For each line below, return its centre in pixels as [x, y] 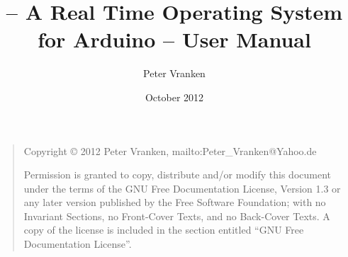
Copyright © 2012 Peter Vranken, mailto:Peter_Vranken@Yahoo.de [170, 150]
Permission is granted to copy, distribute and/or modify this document [178, 175]
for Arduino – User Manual [174, 39]
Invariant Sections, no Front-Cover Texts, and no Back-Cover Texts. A [177, 216]
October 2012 [174, 97]
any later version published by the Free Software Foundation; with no [175, 202]
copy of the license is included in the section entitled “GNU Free [164, 230]
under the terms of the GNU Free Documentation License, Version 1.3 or [182, 188]
